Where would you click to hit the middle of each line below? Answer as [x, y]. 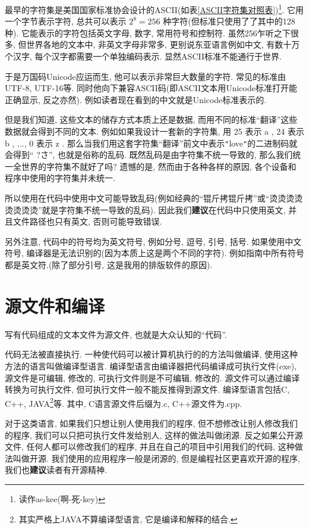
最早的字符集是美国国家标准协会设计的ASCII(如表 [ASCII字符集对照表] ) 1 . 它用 [154, 9]
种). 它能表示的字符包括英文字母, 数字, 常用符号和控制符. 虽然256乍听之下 [148, 32]
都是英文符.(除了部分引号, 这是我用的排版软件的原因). [109, 264]
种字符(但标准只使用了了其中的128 [229, 21]
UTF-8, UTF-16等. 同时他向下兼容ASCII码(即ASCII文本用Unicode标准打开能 [151, 88]
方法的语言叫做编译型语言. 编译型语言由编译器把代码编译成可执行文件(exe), [151, 365]
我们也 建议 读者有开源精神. [56, 470]
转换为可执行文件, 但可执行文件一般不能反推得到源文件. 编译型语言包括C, [147, 389]
